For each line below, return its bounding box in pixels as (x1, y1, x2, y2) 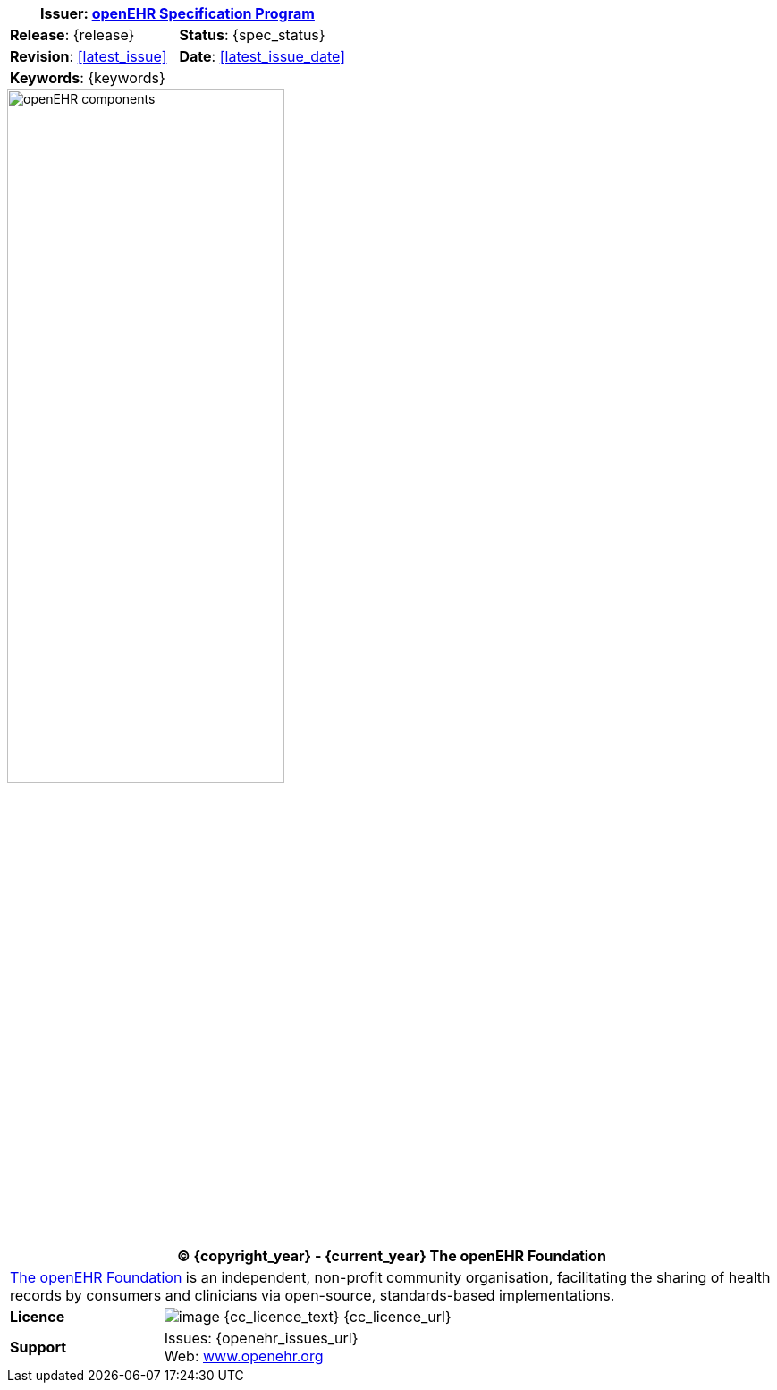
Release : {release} (10, 26, 135, 44)
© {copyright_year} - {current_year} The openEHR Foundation (177, 1247, 606, 1266)
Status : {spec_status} (179, 26, 325, 44)
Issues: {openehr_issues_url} (164, 1329, 359, 1348)
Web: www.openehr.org (164, 1347, 324, 1366)
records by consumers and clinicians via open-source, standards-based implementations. (10, 1286, 615, 1305)
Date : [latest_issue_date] (179, 47, 345, 65)
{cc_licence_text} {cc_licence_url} (224, 1308, 452, 1326)
